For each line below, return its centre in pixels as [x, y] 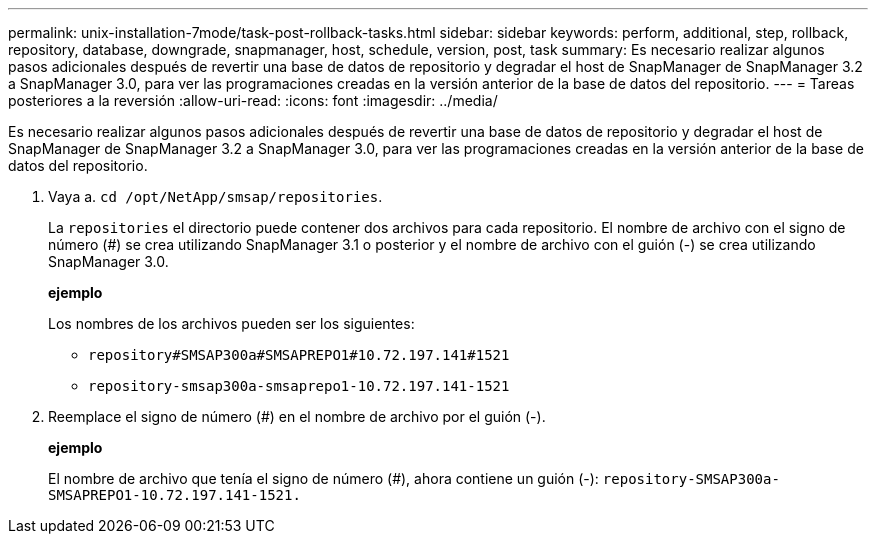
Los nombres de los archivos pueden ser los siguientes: [231, 323]
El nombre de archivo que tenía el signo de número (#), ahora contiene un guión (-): [323, 478]
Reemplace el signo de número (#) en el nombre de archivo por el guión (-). [297, 416]
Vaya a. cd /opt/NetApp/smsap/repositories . [215, 196]
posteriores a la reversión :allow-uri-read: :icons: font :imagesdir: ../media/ [253, 100]
